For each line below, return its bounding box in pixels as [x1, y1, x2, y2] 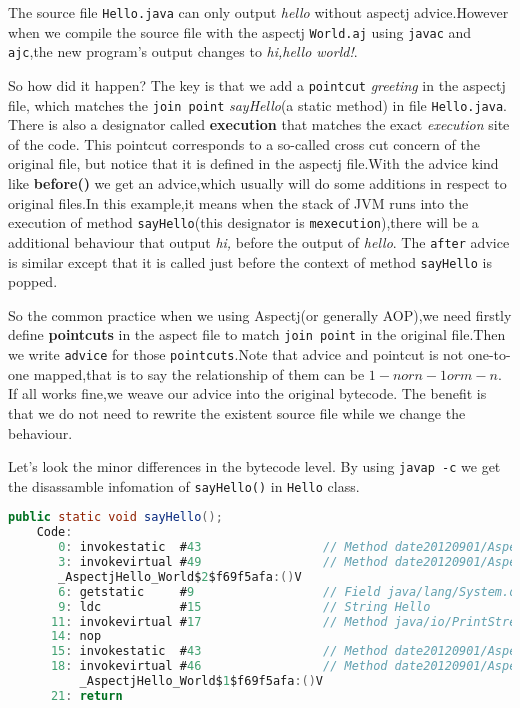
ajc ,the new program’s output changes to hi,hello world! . [8, 41, 358, 62]
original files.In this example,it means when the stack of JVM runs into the [8, 192, 469, 213]
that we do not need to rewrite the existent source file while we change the [8, 402, 466, 423]
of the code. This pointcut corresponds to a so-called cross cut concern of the [8, 133, 480, 154]
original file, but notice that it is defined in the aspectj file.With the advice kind [8, 153, 499, 174]
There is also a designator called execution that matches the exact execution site [8, 114, 510, 135]
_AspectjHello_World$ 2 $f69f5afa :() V [58, 569, 302, 584]
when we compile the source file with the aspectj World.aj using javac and [8, 21, 472, 42]
